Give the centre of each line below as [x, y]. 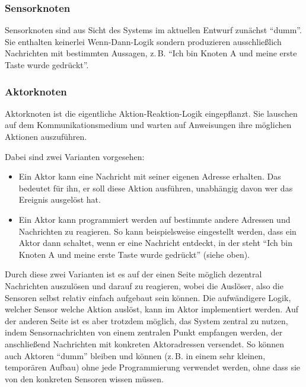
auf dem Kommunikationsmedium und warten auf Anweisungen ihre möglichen [148, 125]
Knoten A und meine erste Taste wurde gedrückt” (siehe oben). [134, 254]
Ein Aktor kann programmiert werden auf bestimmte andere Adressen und [154, 219]
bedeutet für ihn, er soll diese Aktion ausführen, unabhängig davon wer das [156, 188]
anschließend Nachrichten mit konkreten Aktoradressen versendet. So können [145, 343]
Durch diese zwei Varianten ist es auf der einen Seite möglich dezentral [133, 274]
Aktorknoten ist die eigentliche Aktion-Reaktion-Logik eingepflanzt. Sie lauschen [151, 113]
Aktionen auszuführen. [46, 136]
